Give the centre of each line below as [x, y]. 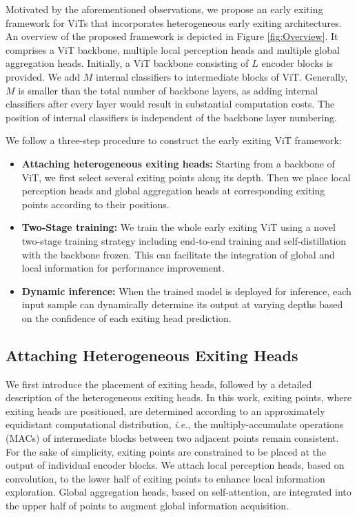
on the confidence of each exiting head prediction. [126, 317]
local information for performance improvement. [123, 268]
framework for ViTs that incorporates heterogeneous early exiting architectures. [174, 22]
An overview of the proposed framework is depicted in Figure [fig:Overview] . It [172, 36]
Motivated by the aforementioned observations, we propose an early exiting [164, 9]
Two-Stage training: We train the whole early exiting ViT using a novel [178, 227]
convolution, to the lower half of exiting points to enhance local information [165, 478]
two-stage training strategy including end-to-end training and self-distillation [184, 240]
